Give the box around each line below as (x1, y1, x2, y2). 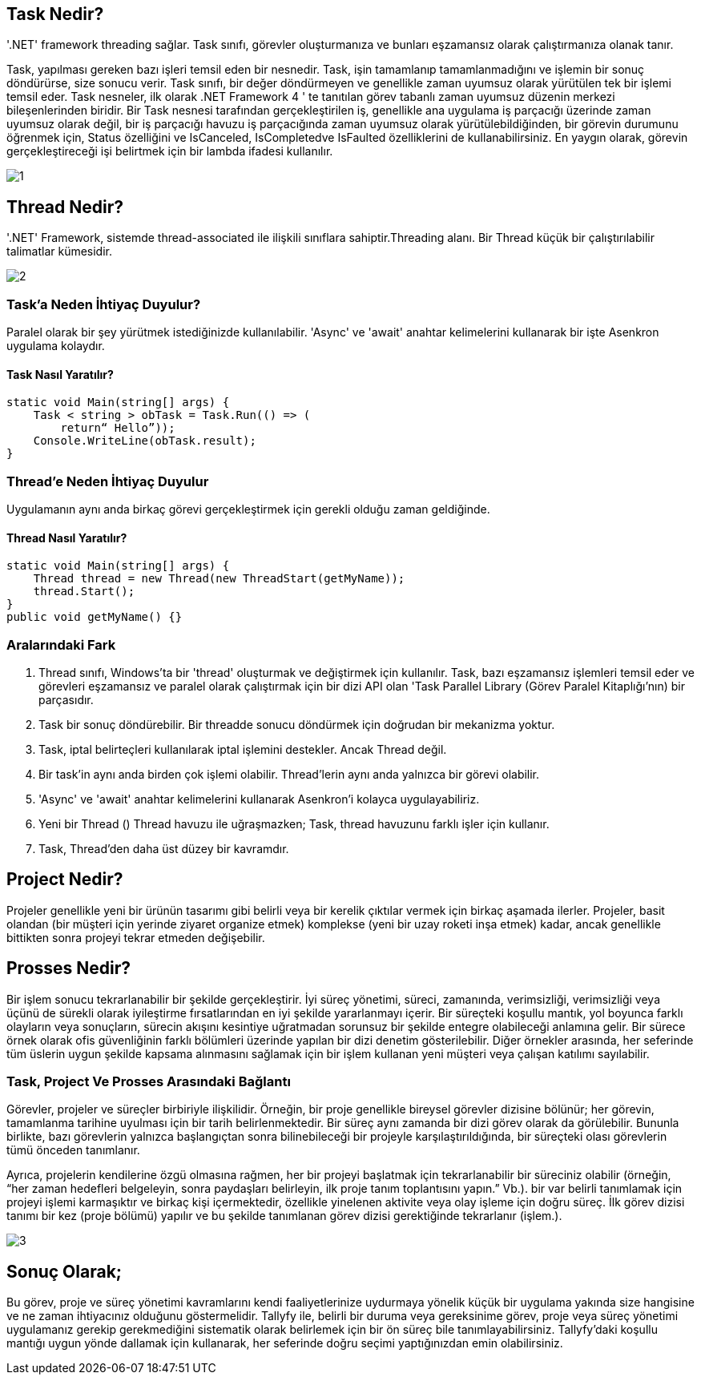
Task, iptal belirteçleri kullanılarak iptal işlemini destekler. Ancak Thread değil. (38, 742, 447, 756)
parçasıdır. (38, 692, 94, 707)
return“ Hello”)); (60, 421, 175, 435)
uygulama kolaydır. (6, 339, 105, 353)
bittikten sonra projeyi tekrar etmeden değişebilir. (6, 930, 265, 944)
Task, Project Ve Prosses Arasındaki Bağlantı (6, 1073, 291, 1090)
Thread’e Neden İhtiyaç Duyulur (6, 473, 209, 489)
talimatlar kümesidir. (6, 244, 113, 259)
